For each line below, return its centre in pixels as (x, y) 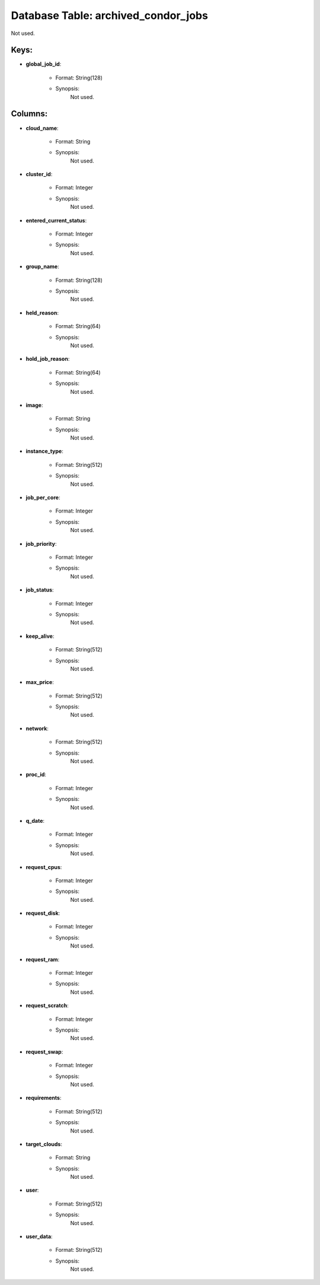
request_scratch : (47, 1006)
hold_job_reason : (48, 359)
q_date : (35, 820)
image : (34, 405)
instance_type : (44, 451)
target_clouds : (44, 1144)
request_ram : (43, 959)
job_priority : (41, 543)
